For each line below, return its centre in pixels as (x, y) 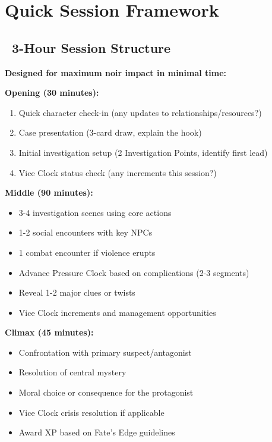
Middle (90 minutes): (49, 192)
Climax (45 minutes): (49, 332)
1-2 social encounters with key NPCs (86, 232)
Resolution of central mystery (72, 372)
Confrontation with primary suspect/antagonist (105, 352)
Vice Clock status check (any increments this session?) (118, 172)
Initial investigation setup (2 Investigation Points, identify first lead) (143, 152)
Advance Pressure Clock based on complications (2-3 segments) (134, 272)
